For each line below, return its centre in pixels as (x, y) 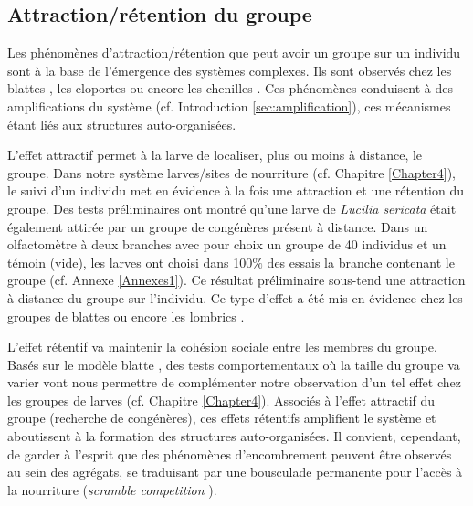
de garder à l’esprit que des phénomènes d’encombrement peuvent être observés (230, 453)
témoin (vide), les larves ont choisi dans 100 (130, 262)
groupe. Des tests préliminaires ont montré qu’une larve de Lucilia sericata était (232, 208)
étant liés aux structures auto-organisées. (122, 124)
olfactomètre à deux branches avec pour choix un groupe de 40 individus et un (227, 244)
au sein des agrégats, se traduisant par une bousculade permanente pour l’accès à (235, 472)
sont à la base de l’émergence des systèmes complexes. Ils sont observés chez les (230, 70)
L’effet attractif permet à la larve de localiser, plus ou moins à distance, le (215, 155)
